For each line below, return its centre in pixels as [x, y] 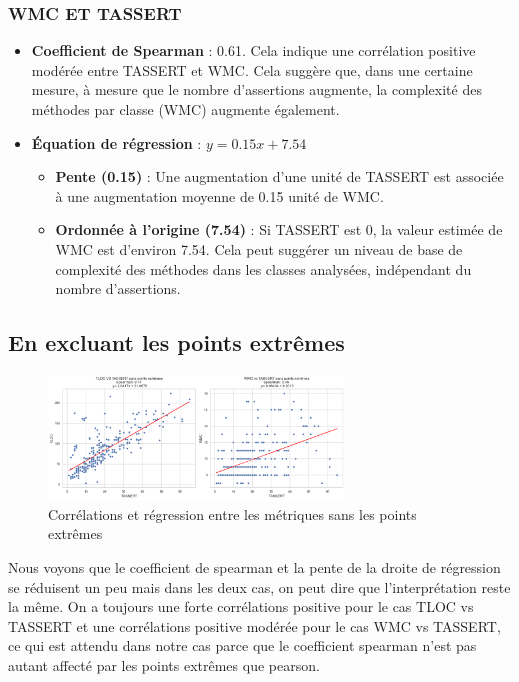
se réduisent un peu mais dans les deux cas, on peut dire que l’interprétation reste [259, 586]
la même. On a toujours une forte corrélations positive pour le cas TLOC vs [241, 606]
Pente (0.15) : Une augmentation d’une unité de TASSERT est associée [279, 176]
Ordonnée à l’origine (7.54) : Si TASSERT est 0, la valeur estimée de [279, 229]
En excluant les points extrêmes [176, 342]
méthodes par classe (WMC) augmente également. [185, 109]
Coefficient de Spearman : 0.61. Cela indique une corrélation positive [253, 50]
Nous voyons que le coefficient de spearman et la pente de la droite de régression [254, 566]
